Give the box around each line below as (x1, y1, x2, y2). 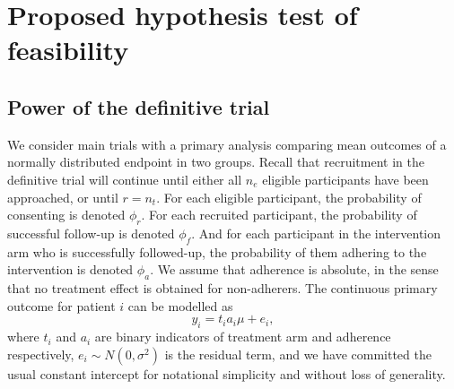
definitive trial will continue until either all (7, 169, 242, 188)
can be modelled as (127, 296, 233, 315)
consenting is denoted (7, 205, 126, 224)
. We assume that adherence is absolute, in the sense (150, 260, 439, 279)
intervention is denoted (7, 260, 134, 279)
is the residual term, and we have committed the (164, 344, 432, 363)
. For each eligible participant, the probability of (156, 187, 422, 206)
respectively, (7, 344, 74, 363)
